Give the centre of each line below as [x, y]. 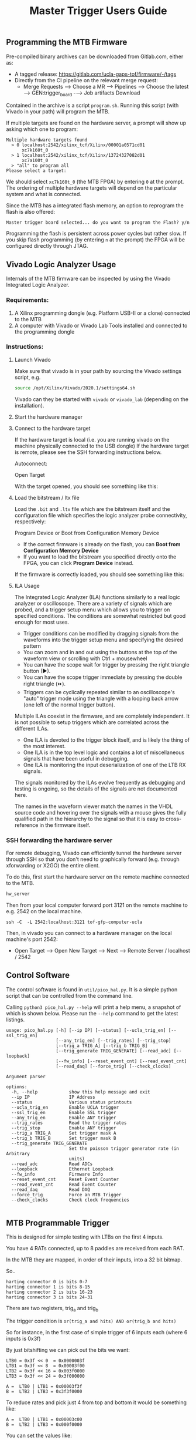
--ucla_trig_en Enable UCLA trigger [65, 1107]
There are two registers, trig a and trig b [52, 1309]
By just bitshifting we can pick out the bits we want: [68, 1350]
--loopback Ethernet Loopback [63, 1169]
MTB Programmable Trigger [58, 1223]
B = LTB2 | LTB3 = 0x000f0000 [44, 1425]
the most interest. [44, 746]
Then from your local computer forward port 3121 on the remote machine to [97, 905]
